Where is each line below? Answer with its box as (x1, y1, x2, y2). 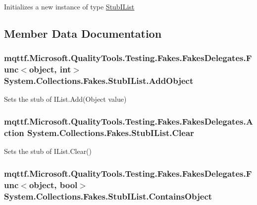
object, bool (29, 178, 78, 191)
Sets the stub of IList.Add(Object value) (4, 94, 127, 104)
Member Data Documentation (4, 25, 162, 41)
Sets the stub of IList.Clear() (4, 146, 92, 156)
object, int (29, 63, 71, 75)
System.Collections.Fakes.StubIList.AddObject (4, 74, 194, 87)
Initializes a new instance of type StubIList (4, 1, 135, 11)
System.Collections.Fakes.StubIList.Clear (27, 126, 194, 138)
